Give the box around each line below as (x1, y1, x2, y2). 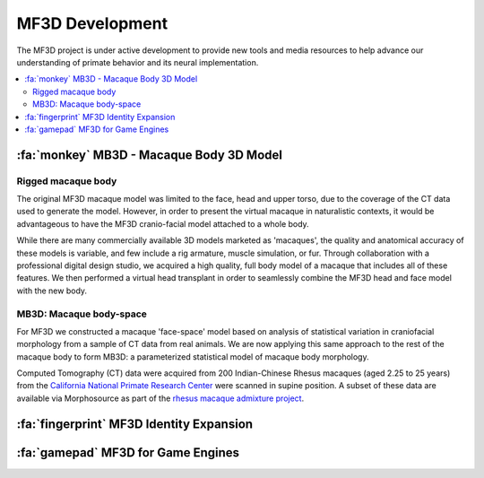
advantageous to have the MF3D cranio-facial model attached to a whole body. (16, 218, 309, 229)
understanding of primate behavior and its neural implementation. (16, 56, 259, 67)
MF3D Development (16, 13, 169, 33)
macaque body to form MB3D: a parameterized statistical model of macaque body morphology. (16, 351, 369, 362)
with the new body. (16, 285, 88, 296)
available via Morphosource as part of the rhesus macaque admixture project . (16, 393, 305, 404)
